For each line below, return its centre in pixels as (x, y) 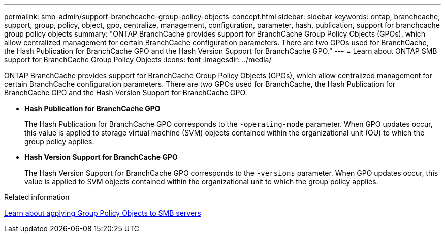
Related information (37, 197)
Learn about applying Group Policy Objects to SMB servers (103, 213)
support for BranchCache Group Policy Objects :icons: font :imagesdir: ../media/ (138, 60)
